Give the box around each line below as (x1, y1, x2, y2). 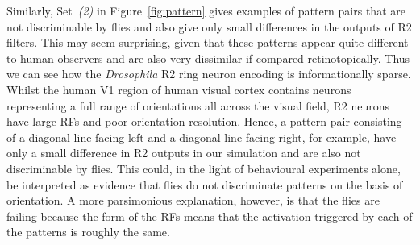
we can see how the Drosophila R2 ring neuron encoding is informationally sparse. (6, 65, 411, 82)
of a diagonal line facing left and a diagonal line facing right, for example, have (6, 128, 397, 145)
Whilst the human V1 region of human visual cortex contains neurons (6, 81, 351, 98)
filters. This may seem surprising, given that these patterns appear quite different (6, 34, 409, 51)
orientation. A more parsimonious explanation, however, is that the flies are (6, 192, 380, 209)
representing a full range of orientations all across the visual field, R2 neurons (6, 97, 389, 114)
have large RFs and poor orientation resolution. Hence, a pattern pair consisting (6, 113, 402, 130)
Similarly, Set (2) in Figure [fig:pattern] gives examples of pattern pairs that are (6, 2, 405, 19)
